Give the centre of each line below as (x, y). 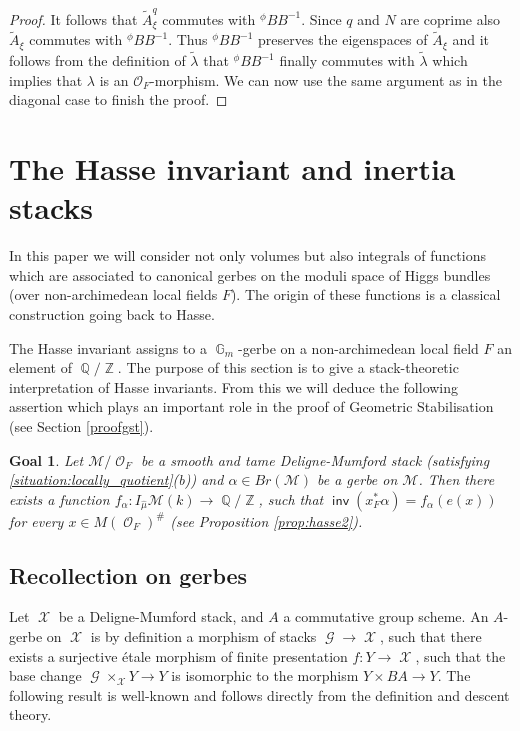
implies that (46, 79)
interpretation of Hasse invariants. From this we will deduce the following (234, 386)
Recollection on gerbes (128, 574)
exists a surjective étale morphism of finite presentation (178, 655)
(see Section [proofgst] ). (81, 425)
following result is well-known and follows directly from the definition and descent (259, 694)
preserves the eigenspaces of (343, 39)
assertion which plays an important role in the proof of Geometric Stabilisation (251, 406)
